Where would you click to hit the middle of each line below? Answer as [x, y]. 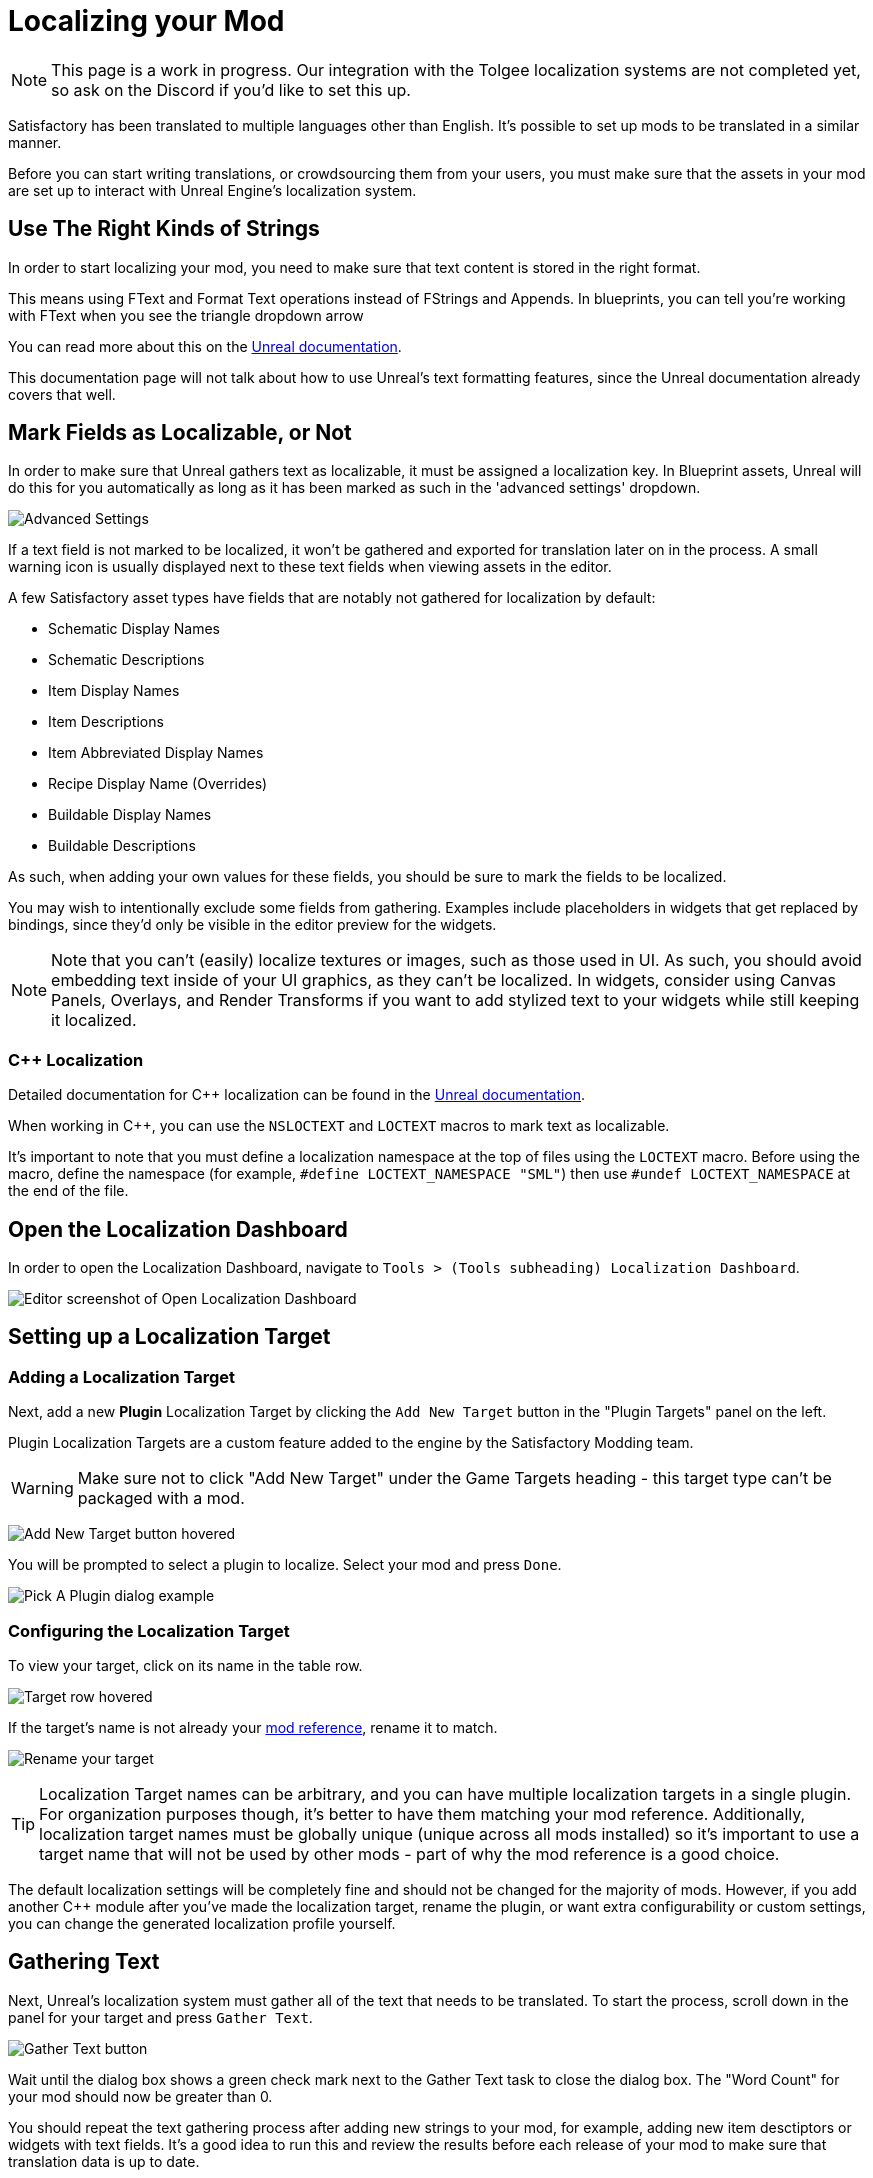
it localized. [94, 1020]
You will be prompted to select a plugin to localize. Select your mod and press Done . [285, 1565]
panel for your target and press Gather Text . [160, 2017]
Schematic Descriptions [126, 660]
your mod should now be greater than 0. [140, 2096]
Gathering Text [84, 1962]
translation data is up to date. [104, 2161]
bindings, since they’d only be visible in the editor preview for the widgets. [252, 925]
